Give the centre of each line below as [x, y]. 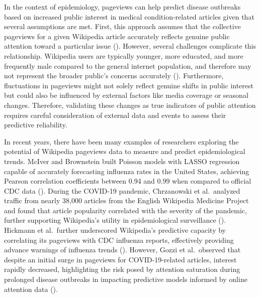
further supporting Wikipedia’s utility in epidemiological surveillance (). [115, 220]
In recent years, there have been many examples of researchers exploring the [121, 141]
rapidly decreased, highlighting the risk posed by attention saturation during [122, 269]
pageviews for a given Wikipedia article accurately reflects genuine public [117, 36]
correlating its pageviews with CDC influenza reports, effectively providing [119, 240]
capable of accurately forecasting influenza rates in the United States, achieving [127, 171]
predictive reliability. [36, 125]
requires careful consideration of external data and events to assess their [115, 115]
